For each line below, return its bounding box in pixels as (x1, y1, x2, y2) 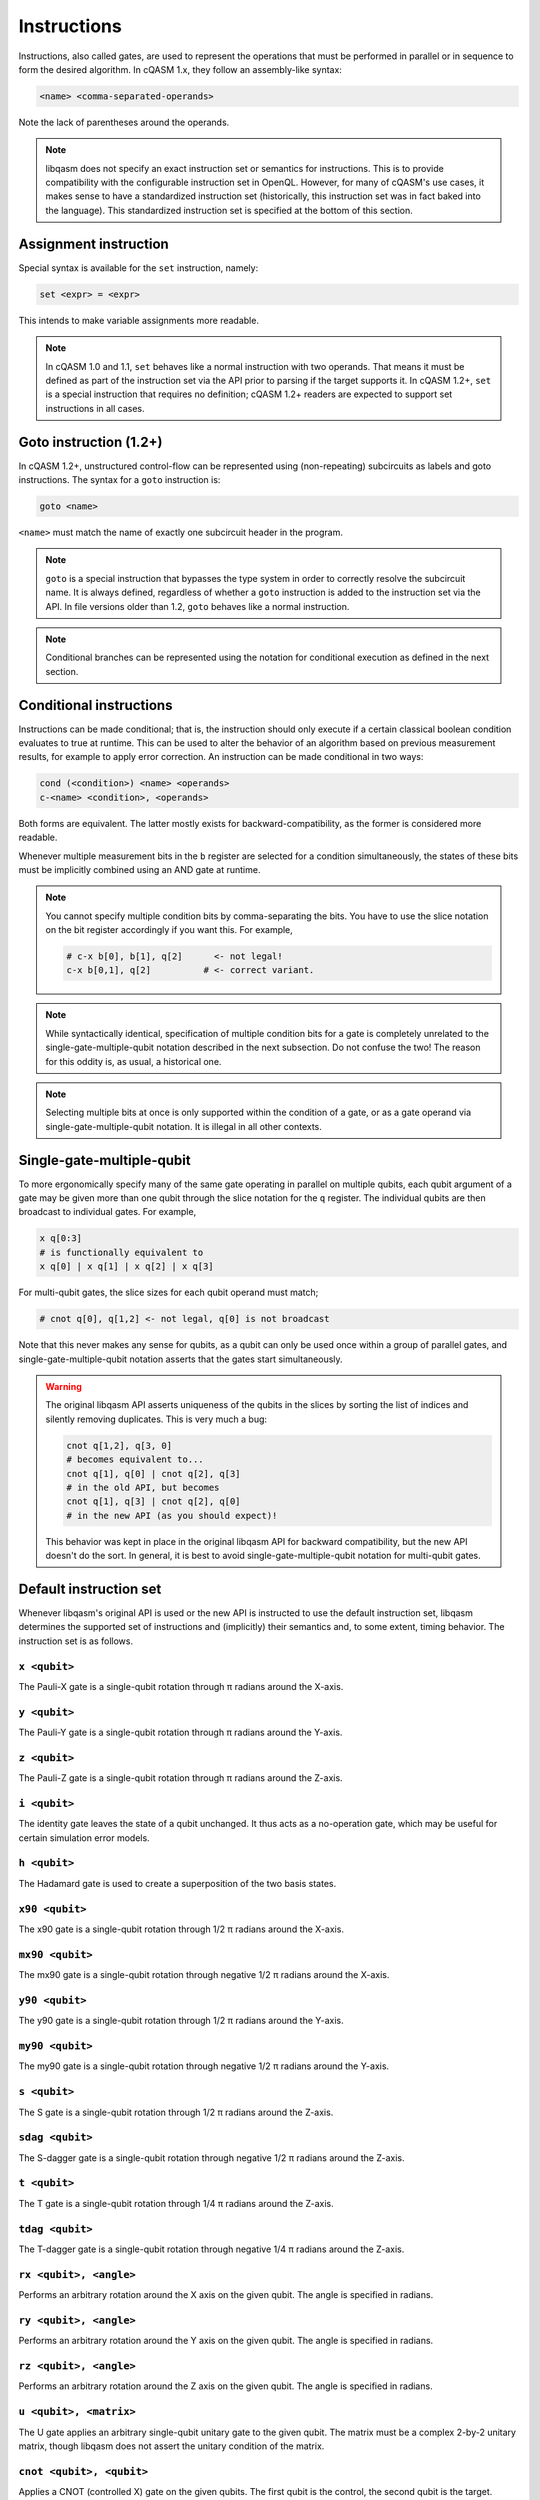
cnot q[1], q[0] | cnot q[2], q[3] (66, 1468, 241, 1479)
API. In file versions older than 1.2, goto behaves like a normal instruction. (45, 600, 350, 612)
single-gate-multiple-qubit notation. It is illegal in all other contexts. (45, 1120, 322, 1132)
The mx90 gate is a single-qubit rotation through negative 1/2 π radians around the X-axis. (18, 1969, 390, 1981)
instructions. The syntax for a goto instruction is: (18, 473, 221, 485)
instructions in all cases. (45, 402, 145, 414)
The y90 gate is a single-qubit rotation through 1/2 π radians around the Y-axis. (18, 2015, 344, 2027)
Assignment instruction (18, 235, 169, 252)
